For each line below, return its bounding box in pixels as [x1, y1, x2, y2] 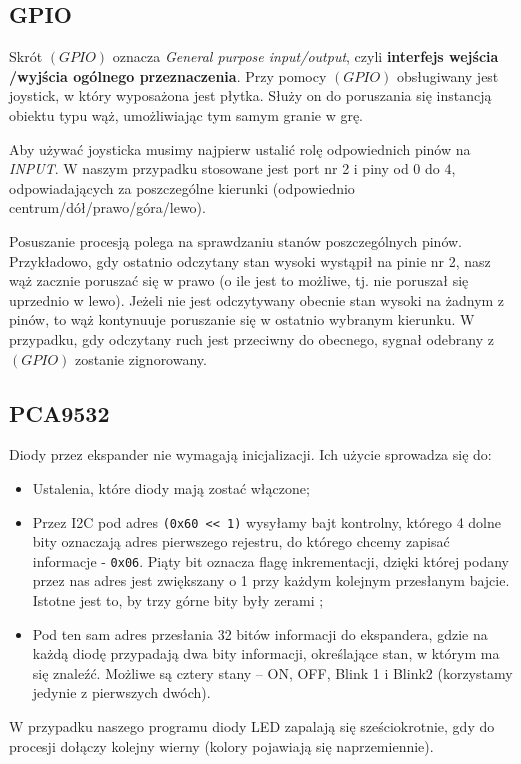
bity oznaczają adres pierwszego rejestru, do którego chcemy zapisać [32, 531, 450, 552]
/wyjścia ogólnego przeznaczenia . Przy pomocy [9, 65, 327, 86]
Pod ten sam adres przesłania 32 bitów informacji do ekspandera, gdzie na [32, 623, 488, 644]
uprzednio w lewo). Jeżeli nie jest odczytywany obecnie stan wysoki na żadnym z [9, 289, 505, 310]
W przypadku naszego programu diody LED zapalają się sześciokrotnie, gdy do [9, 715, 495, 736]
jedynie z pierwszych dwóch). [32, 682, 211, 703]
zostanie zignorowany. [75, 348, 207, 369]
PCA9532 [9, 397, 110, 428]
